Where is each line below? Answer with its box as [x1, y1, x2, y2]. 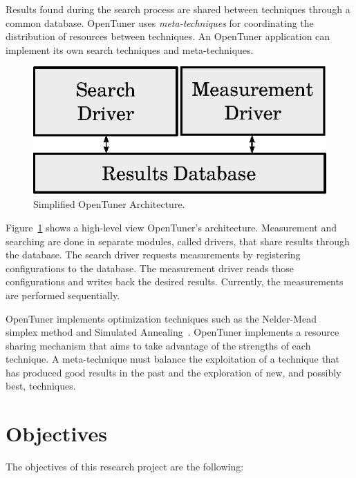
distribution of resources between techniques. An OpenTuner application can [6, 29, 330, 44]
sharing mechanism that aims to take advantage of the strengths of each [6, 338, 311, 352]
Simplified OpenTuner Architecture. [33, 197, 185, 211]
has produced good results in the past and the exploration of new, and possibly [6, 365, 341, 379]
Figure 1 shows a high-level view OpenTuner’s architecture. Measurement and [6, 220, 337, 234]
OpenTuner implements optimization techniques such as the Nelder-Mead [6, 311, 317, 325]
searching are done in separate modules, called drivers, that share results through [6, 233, 350, 248]
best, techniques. [6, 379, 76, 393]
